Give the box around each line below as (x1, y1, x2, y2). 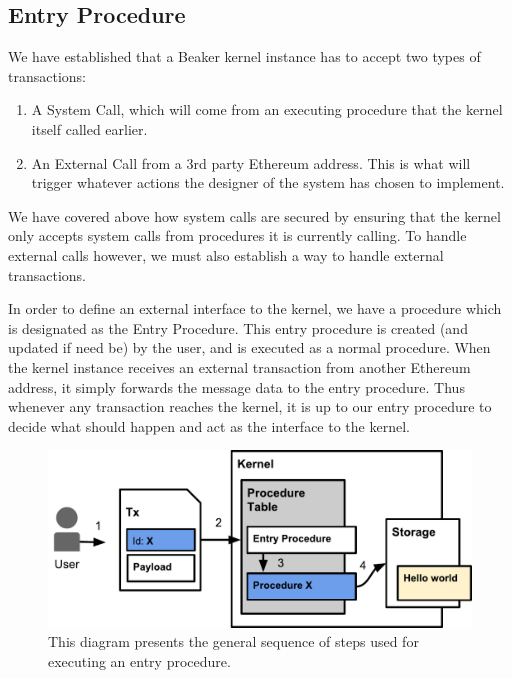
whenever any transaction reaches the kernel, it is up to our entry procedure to (8, 396, 492, 417)
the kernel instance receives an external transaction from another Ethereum (8, 356, 471, 377)
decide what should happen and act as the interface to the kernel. (8, 415, 410, 436)
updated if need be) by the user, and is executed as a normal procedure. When (8, 337, 491, 358)
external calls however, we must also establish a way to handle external (8, 244, 444, 265)
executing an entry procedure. (48, 650, 231, 671)
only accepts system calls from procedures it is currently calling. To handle (8, 225, 467, 246)
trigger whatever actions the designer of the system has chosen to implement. (31, 172, 505, 193)
